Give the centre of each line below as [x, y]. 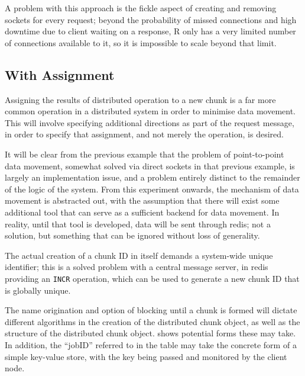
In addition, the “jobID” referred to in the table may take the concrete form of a [151, 344]
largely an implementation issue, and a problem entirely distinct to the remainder [152, 177]
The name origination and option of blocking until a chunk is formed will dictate [151, 310]
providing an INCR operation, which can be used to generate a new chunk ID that [152, 278]
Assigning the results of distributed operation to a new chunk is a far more [140, 99]
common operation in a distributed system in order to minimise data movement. [150, 111]
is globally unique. [38, 290]
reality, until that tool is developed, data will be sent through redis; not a [138, 224]
